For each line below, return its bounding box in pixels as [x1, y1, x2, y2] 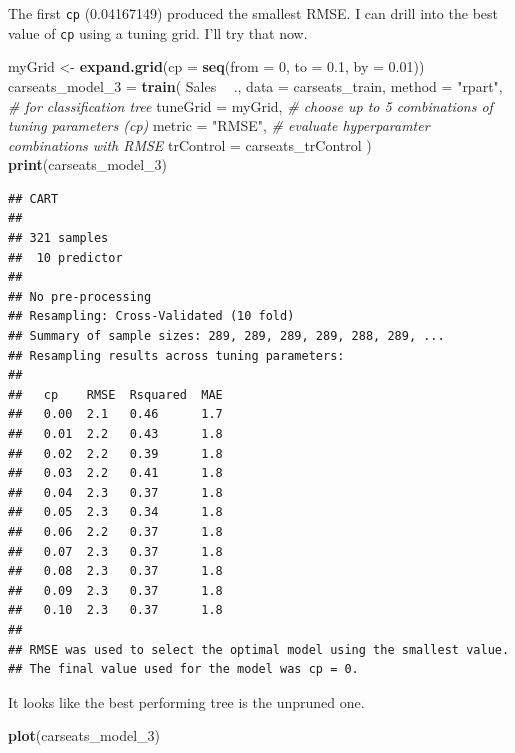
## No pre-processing [8, 289, 152, 304]
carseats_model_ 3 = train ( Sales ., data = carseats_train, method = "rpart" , [8, 75, 503, 96]
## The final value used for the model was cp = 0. [8, 662, 359, 677]
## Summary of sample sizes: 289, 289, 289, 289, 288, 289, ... [8, 329, 445, 344]
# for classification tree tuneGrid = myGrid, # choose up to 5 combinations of [8, 95, 493, 116]
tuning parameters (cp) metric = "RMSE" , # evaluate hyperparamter [8, 115, 430, 136]
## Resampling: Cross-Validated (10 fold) [8, 309, 295, 324]
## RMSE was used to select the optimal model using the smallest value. [8, 642, 510, 657]
